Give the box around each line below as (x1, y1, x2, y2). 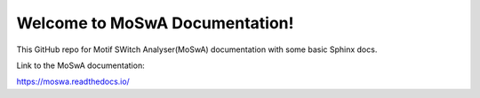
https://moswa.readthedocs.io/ (16, 76, 131, 87)
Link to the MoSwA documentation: (16, 60, 146, 71)
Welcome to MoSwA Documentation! (16, 13, 294, 33)
